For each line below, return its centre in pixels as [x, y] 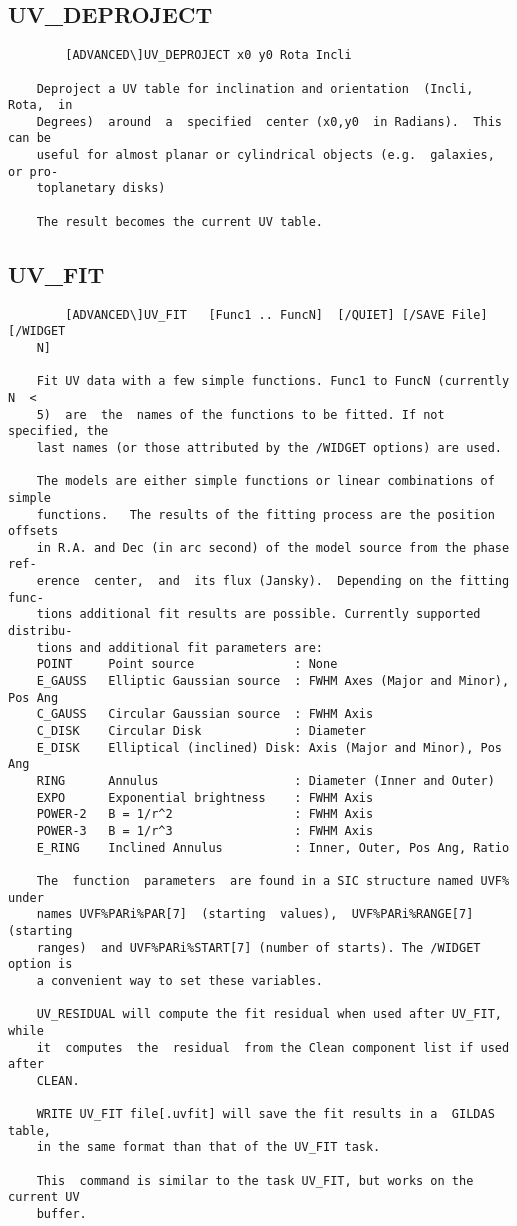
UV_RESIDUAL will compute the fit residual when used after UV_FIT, [269, 1014]
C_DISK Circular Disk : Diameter [201, 731]
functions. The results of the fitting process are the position [265, 514]
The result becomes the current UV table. [179, 221]
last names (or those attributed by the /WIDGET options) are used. [269, 447]
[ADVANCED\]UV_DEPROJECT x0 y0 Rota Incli [208, 55]
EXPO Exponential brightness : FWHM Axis [205, 797]
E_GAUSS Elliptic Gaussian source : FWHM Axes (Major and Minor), [273, 681]
